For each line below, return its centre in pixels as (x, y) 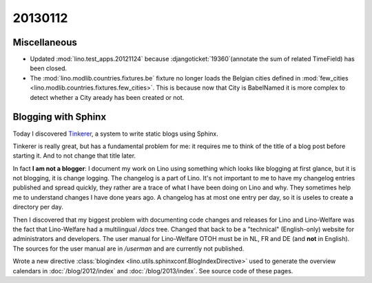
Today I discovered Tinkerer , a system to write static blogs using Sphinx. (115, 134)
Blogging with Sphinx (60, 117)
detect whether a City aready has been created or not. (107, 97)
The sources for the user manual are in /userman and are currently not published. (128, 249)
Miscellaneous (45, 42)
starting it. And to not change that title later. (74, 156)
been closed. (49, 68)
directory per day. (38, 207)
